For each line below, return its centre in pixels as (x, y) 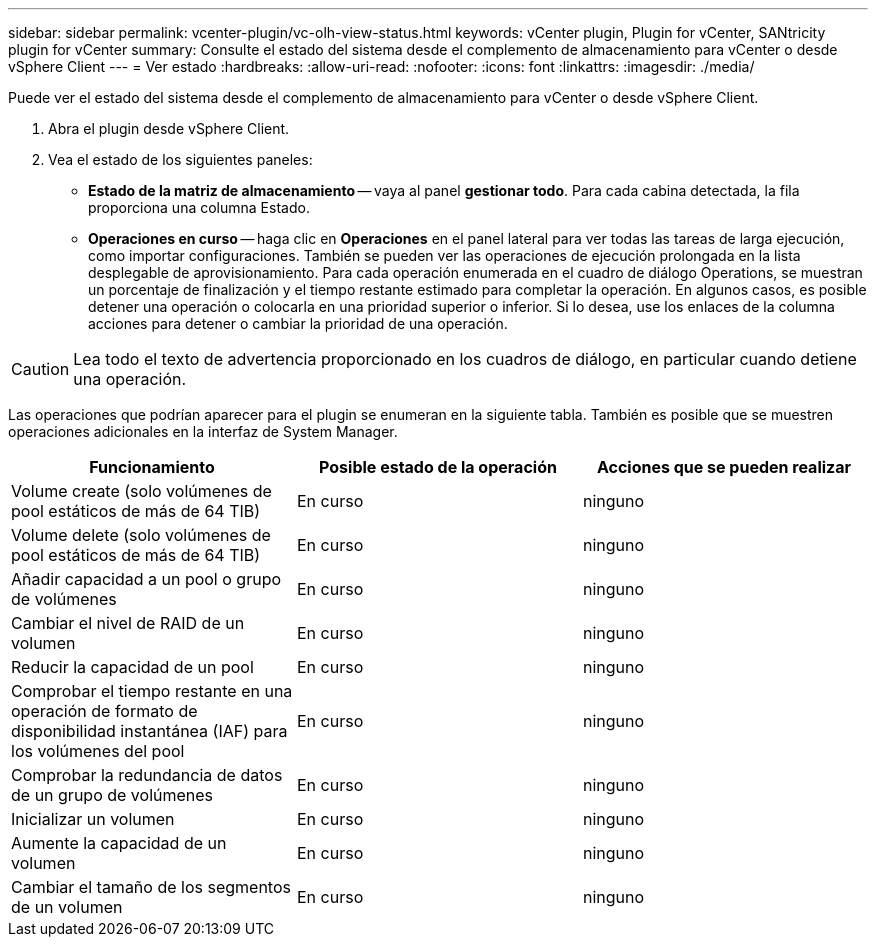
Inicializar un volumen (93, 819)
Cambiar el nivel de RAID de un (128, 623)
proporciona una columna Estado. (199, 207)
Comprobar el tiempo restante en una (152, 691)
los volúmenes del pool (98, 751)
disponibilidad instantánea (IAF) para (149, 731)
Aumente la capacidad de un (119, 843)
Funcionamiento (152, 467)
